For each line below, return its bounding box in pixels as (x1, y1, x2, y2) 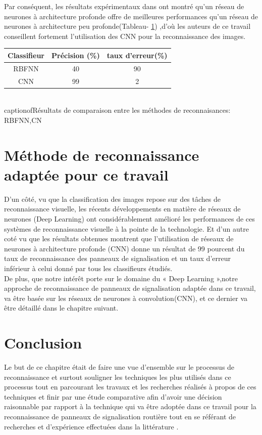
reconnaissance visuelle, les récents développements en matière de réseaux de (4, 203, 241, 214)
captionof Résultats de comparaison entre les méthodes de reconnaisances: (4, 105, 231, 115)
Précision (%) (51, 50, 100, 60)
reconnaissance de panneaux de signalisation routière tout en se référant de (4, 411, 236, 421)
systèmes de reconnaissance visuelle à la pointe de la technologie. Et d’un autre (4, 223, 249, 234)
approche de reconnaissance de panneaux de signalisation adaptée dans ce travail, (4, 283, 256, 293)
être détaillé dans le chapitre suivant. (4, 302, 119, 313)
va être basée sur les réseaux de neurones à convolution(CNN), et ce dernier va (4, 292, 247, 303)
